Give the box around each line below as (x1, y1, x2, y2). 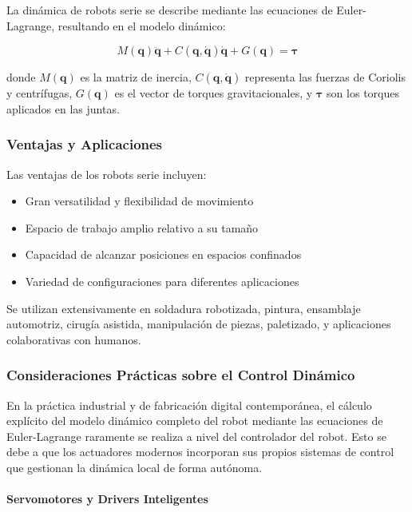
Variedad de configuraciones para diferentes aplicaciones (25, 272, 299, 289)
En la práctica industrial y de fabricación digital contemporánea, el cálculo (6, 396, 372, 413)
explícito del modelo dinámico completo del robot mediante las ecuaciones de (6, 412, 383, 429)
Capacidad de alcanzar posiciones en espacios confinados (25, 246, 302, 263)
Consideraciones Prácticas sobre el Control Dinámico (6, 365, 355, 385)
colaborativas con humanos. (6, 331, 141, 347)
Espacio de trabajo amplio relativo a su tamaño (25, 219, 259, 236)
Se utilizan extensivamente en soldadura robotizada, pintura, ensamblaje (6, 300, 361, 316)
